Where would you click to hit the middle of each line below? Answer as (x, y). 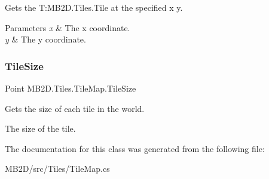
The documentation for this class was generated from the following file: (135, 148)
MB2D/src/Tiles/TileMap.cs (57, 169)
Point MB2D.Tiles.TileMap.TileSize (71, 88)
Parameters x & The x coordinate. (68, 27)
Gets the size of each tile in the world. (75, 108)
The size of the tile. (40, 128)
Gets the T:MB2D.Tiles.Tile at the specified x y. (94, 7)
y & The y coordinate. (45, 39)
